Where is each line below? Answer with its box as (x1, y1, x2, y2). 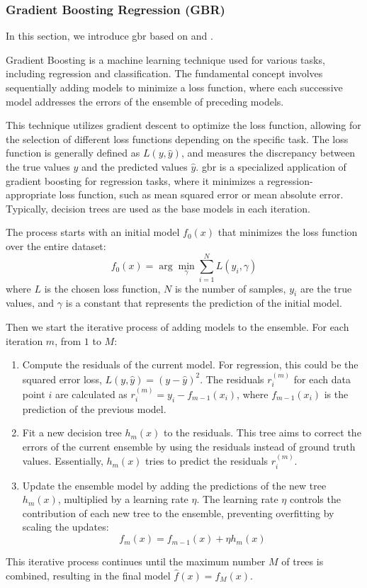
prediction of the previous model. (22, 401, 166, 416)
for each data (293, 371, 351, 386)
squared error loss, (22, 371, 102, 386)
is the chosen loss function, (44, 281, 161, 295)
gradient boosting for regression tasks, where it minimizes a (6, 173, 264, 188)
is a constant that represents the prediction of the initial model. (65, 295, 342, 310)
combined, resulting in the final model (6, 567, 171, 582)
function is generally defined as (6, 145, 140, 160)
